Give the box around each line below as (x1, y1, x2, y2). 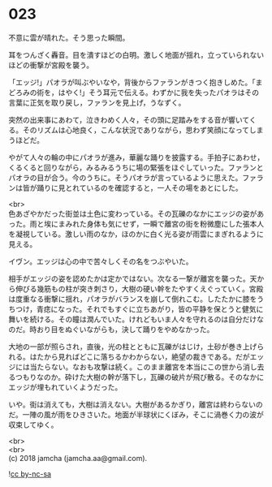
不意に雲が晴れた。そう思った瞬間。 (8, 32, 130, 42)
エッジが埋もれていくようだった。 (8, 382, 123, 392)
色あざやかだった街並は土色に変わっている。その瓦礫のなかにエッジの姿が (8, 209, 257, 218)
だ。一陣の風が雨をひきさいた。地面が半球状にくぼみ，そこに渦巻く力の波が (8, 409, 264, 419)
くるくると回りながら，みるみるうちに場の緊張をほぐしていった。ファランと (8, 162, 264, 172)
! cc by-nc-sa (8, 468, 51, 479)
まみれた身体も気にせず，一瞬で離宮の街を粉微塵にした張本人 (58, 218, 265, 228)
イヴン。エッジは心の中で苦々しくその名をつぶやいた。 (8, 256, 193, 266)
